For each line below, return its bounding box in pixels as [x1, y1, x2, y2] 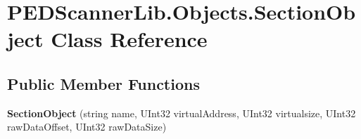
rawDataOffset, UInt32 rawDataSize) [7, 119, 167, 134]
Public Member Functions [7, 72, 200, 94]
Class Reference [51, 25, 208, 53]
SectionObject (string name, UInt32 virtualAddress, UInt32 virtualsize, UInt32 [7, 105, 356, 120]
